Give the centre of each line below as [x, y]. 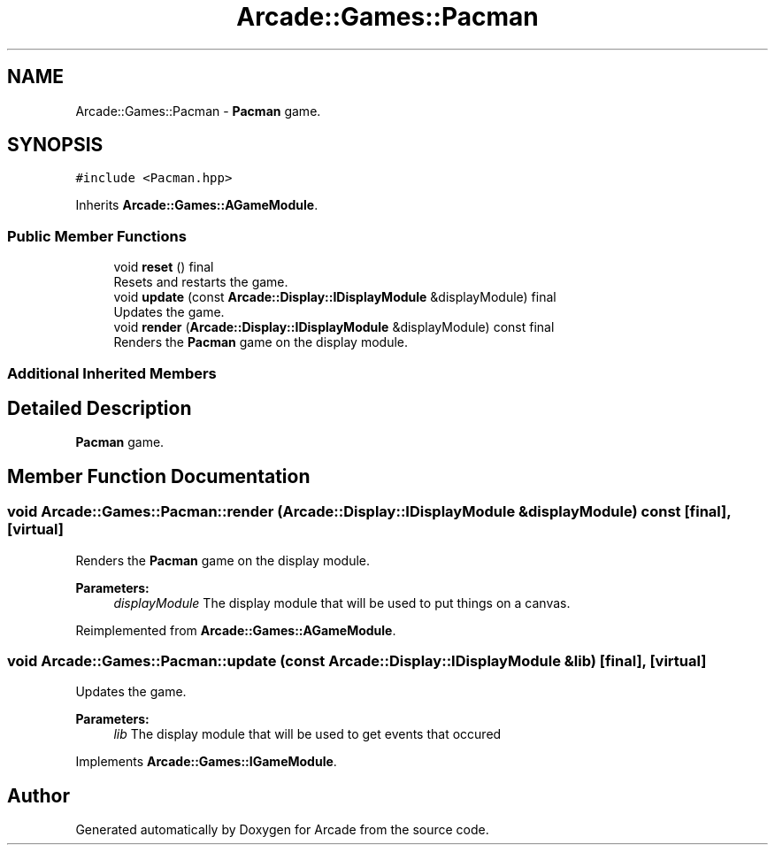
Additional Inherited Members [112, 373]
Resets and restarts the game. [201, 282]
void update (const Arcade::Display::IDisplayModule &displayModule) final [335, 297]
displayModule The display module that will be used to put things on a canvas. [342, 603]
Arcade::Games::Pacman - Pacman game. [198, 111]
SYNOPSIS [55, 145]
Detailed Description [100, 408]
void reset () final [164, 267]
